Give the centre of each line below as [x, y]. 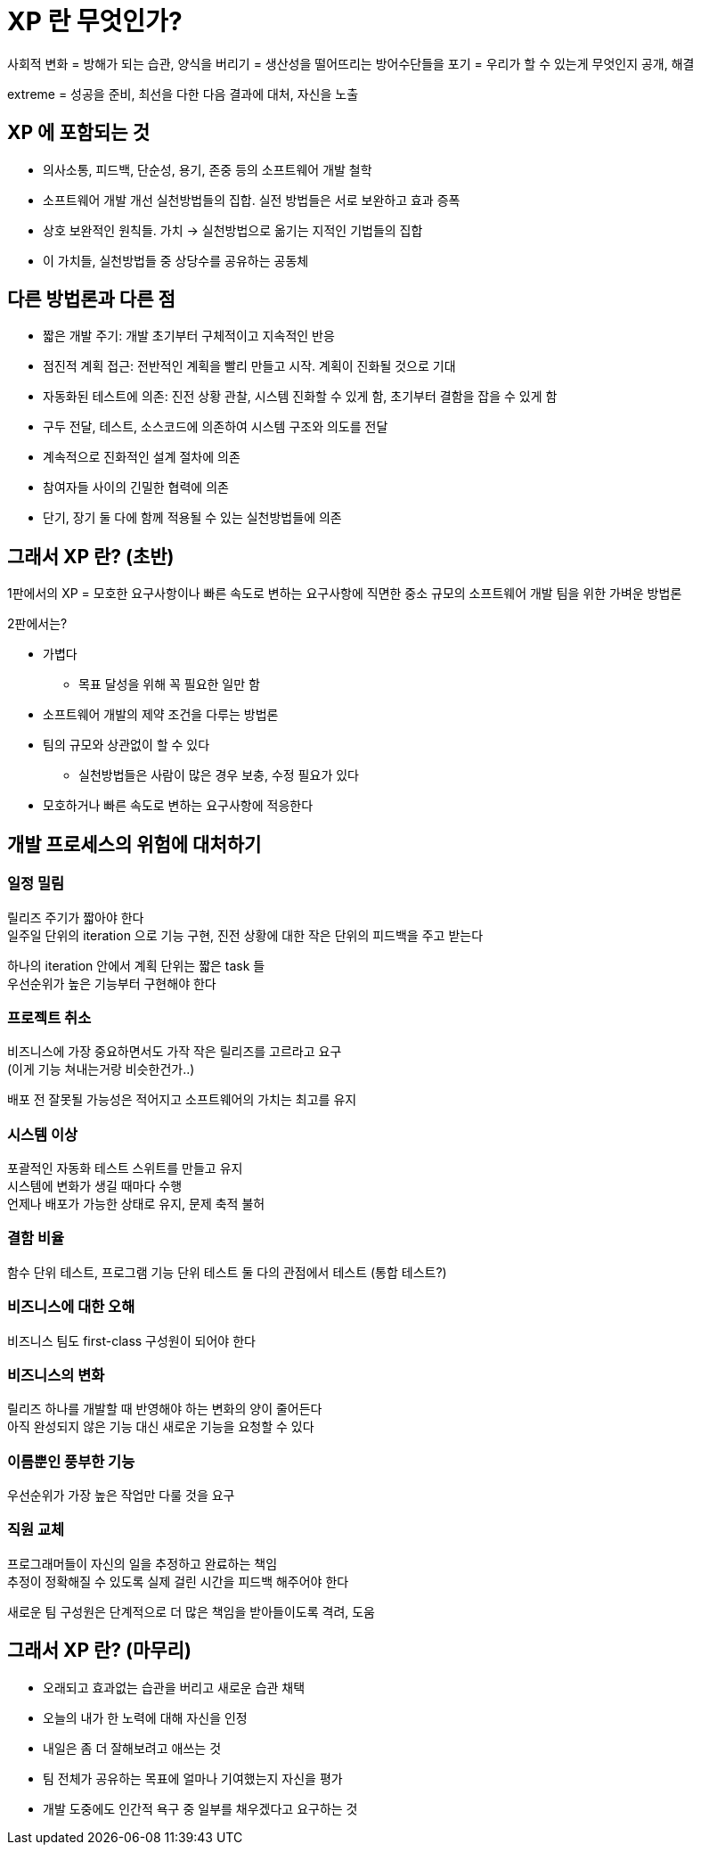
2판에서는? [37, 624]
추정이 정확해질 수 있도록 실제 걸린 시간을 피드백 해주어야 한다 [178, 1581]
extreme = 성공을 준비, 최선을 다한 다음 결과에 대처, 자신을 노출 [183, 94]
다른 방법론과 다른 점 [91, 299]
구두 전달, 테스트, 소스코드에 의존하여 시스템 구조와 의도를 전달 [216, 427]
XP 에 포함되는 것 [78, 133]
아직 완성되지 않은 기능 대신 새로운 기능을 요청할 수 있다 [161, 1427]
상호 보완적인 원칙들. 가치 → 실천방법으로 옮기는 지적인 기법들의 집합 [233, 230]
